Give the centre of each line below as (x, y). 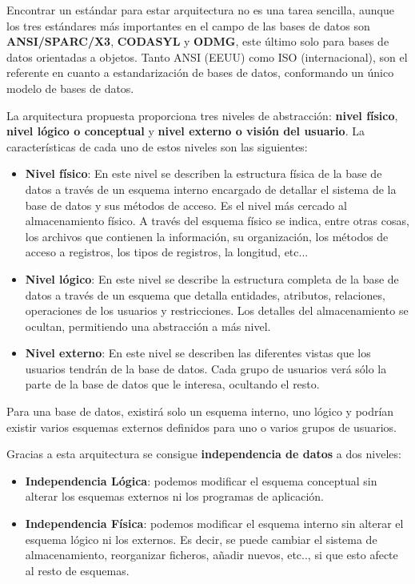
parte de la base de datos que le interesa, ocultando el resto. (172, 384)
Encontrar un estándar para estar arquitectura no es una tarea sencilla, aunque (201, 10)
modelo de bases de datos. (70, 88)
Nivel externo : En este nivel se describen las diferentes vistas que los (198, 353)
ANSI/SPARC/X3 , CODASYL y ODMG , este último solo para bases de (198, 41)
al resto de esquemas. (77, 570)
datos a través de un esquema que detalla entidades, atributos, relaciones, (205, 294)
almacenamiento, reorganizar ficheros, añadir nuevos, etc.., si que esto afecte (211, 555)
